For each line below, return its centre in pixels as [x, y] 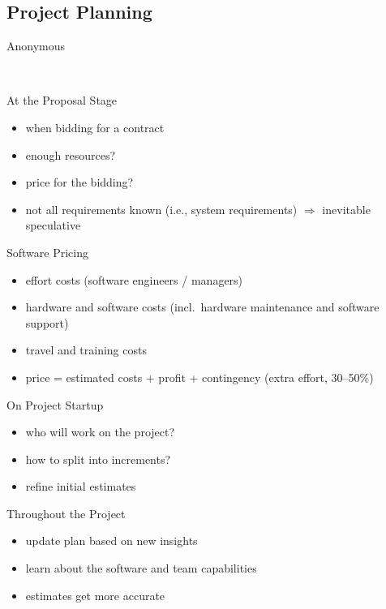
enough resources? [71, 154]
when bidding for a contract [95, 127]
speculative [53, 225]
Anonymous [36, 46]
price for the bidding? [79, 182]
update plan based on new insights [112, 540]
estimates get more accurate [95, 595]
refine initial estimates [81, 486]
